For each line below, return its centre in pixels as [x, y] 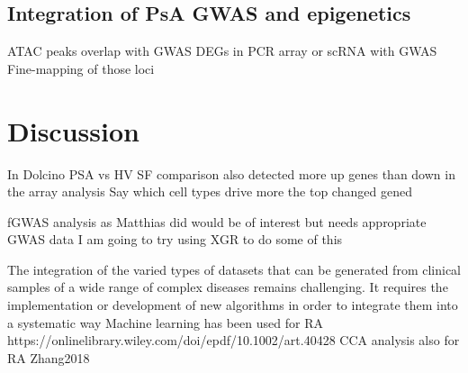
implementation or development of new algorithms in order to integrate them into [233, 305]
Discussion [73, 130]
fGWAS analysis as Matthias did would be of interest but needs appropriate [217, 221]
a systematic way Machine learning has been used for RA [165, 322]
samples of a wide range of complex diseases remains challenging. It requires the [228, 287]
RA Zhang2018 [49, 357]
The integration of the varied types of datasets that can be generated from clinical [234, 269]
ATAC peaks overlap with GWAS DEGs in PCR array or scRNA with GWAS [222, 51]
